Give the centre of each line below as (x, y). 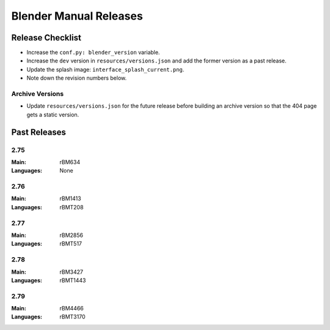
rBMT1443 (73, 280)
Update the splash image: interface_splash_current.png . (105, 69)
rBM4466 (71, 309)
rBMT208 (71, 207)
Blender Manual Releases (77, 16)
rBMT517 (71, 244)
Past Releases (39, 132)
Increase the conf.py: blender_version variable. (93, 53)
